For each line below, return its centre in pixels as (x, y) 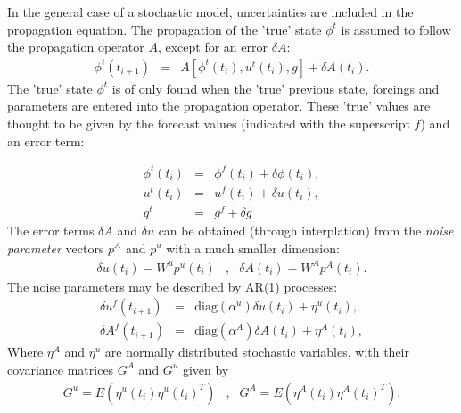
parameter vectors (56, 248)
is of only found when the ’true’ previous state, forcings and (276, 88)
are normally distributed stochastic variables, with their (257, 352)
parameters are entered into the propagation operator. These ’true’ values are (219, 106)
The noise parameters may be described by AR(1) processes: (173, 286)
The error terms (51, 230)
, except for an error (212, 47)
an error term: (46, 140)
